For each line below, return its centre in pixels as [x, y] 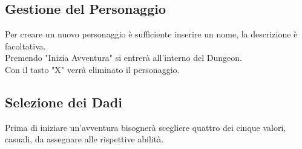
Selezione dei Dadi [64, 102]
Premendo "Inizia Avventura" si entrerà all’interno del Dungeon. [123, 58]
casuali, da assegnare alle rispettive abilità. [84, 139]
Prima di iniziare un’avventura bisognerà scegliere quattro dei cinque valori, [146, 127]
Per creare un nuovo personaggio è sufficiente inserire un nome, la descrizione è [151, 34]
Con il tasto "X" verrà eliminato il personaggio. [92, 69]
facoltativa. [25, 46]
